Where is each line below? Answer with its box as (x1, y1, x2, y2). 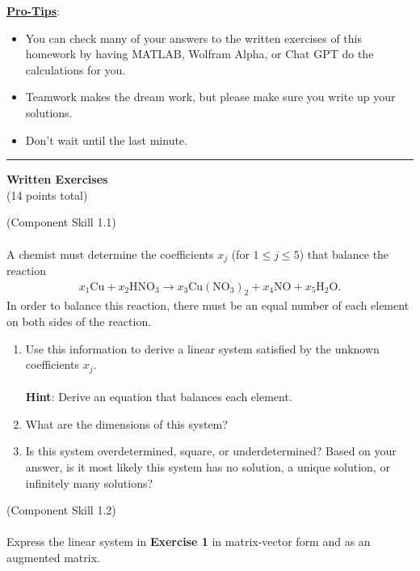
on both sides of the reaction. (6, 313, 152, 329)
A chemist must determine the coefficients (6, 245, 214, 262)
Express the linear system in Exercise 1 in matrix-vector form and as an (6, 533, 371, 550)
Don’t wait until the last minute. (25, 131, 187, 148)
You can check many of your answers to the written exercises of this (25, 29, 363, 46)
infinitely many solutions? (25, 474, 153, 491)
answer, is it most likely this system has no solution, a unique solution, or (25, 459, 390, 476)
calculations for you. (25, 61, 126, 78)
